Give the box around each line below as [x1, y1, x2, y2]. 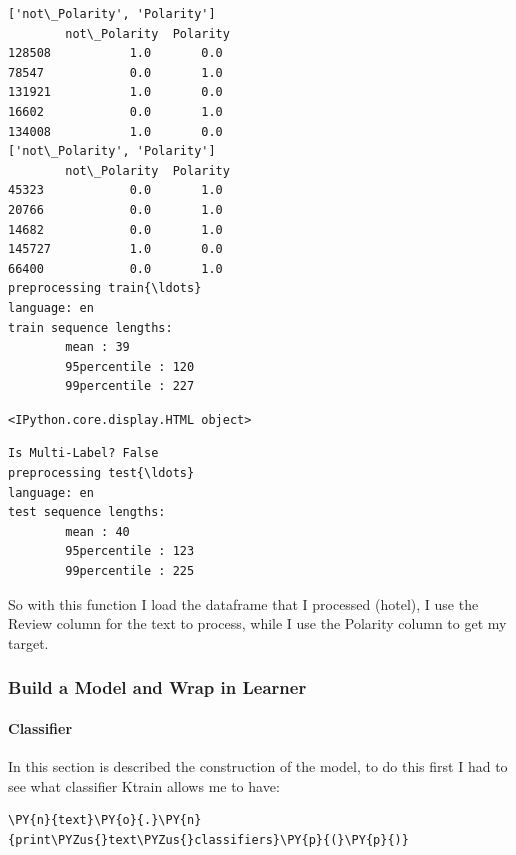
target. [8, 632, 49, 653]
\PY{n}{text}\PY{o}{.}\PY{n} [8, 813, 202, 828]
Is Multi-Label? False [8, 446, 159, 461]
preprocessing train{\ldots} [8, 281, 202, 296]
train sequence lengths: [8, 320, 173, 335]
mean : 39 [65, 340, 130, 355]
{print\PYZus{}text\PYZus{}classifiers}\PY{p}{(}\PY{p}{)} [8, 832, 409, 847]
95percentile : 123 [65, 544, 195, 559]
